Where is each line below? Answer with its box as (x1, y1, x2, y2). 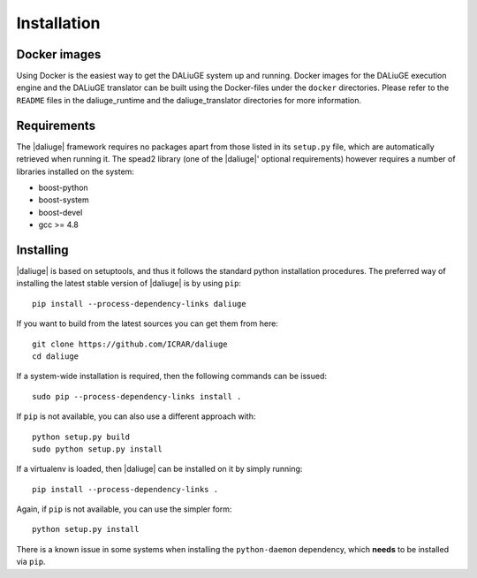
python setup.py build (32, 431, 131, 442)
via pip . (16, 557, 46, 567)
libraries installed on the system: (16, 166, 134, 177)
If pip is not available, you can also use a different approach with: (16, 411, 256, 422)
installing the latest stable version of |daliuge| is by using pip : (16, 278, 242, 289)
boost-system (38, 194, 90, 205)
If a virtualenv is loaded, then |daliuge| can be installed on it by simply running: (16, 464, 303, 475)
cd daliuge (32, 351, 79, 361)
